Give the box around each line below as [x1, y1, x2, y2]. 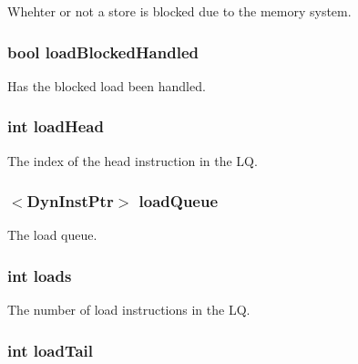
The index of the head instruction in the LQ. [7, 151, 258, 170]
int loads [7, 264, 72, 286]
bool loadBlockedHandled [7, 40, 199, 63]
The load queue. [7, 225, 97, 244]
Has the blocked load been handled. [7, 76, 206, 95]
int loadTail [7, 338, 94, 361]
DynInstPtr [26, 190, 114, 213]
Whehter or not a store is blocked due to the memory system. [7, 2, 352, 20]
